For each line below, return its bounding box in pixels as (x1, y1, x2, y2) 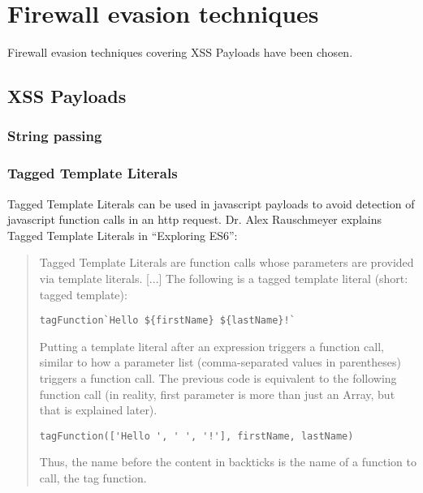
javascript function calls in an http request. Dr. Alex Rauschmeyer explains (7, 211, 382, 228)
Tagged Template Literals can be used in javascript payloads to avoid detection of (7, 195, 415, 212)
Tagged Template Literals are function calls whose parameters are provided (39, 254, 414, 271)
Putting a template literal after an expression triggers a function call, (39, 337, 384, 354)
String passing (7, 126, 102, 146)
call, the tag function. (39, 469, 147, 486)
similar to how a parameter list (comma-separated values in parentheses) (39, 354, 401, 371)
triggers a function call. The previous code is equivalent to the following (39, 369, 397, 386)
